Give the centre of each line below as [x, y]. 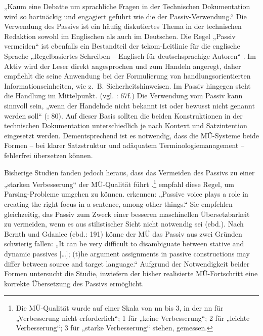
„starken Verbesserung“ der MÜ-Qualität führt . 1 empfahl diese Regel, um [119, 183]
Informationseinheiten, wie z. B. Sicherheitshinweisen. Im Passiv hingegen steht [127, 85]
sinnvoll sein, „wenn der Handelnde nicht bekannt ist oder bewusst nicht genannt [129, 105]
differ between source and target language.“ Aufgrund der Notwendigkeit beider [127, 263]
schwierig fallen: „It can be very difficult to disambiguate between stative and [124, 244]
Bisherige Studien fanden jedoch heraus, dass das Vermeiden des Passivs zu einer [129, 172]
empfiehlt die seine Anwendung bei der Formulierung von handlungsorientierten [127, 76]
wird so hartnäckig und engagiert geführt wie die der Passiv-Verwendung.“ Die [125, 16]
